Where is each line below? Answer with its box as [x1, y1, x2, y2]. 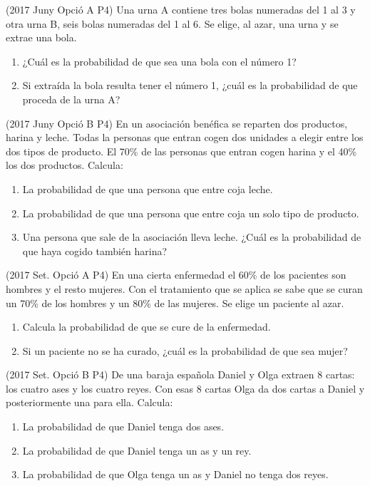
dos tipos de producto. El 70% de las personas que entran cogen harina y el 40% [6, 143, 357, 158]
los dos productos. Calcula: [6, 157, 123, 172]
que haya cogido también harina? [22, 243, 168, 258]
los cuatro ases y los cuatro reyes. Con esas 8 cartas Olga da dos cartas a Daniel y [6, 381, 365, 395]
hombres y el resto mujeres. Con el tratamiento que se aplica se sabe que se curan [6, 281, 363, 296]
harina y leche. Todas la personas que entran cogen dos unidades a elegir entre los [6, 130, 364, 145]
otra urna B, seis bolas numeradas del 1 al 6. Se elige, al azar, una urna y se [6, 16, 339, 31]
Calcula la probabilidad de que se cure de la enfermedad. [22, 319, 271, 334]
